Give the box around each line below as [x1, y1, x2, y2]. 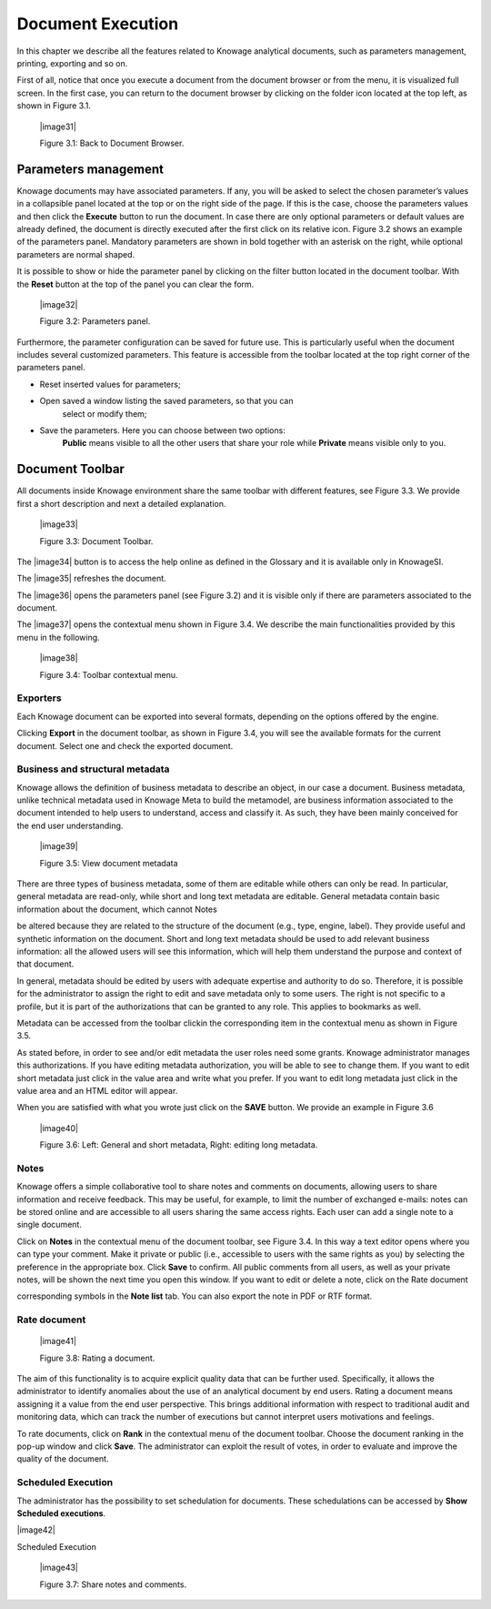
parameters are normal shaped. [16, 248, 135, 259]
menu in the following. [16, 632, 100, 643]
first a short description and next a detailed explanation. [16, 498, 226, 509]
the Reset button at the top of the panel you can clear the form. [16, 278, 255, 289]
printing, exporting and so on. [16, 57, 128, 68]
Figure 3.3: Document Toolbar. [39, 535, 154, 546]
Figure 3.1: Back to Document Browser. [39, 137, 185, 148]
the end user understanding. [16, 820, 124, 831]
